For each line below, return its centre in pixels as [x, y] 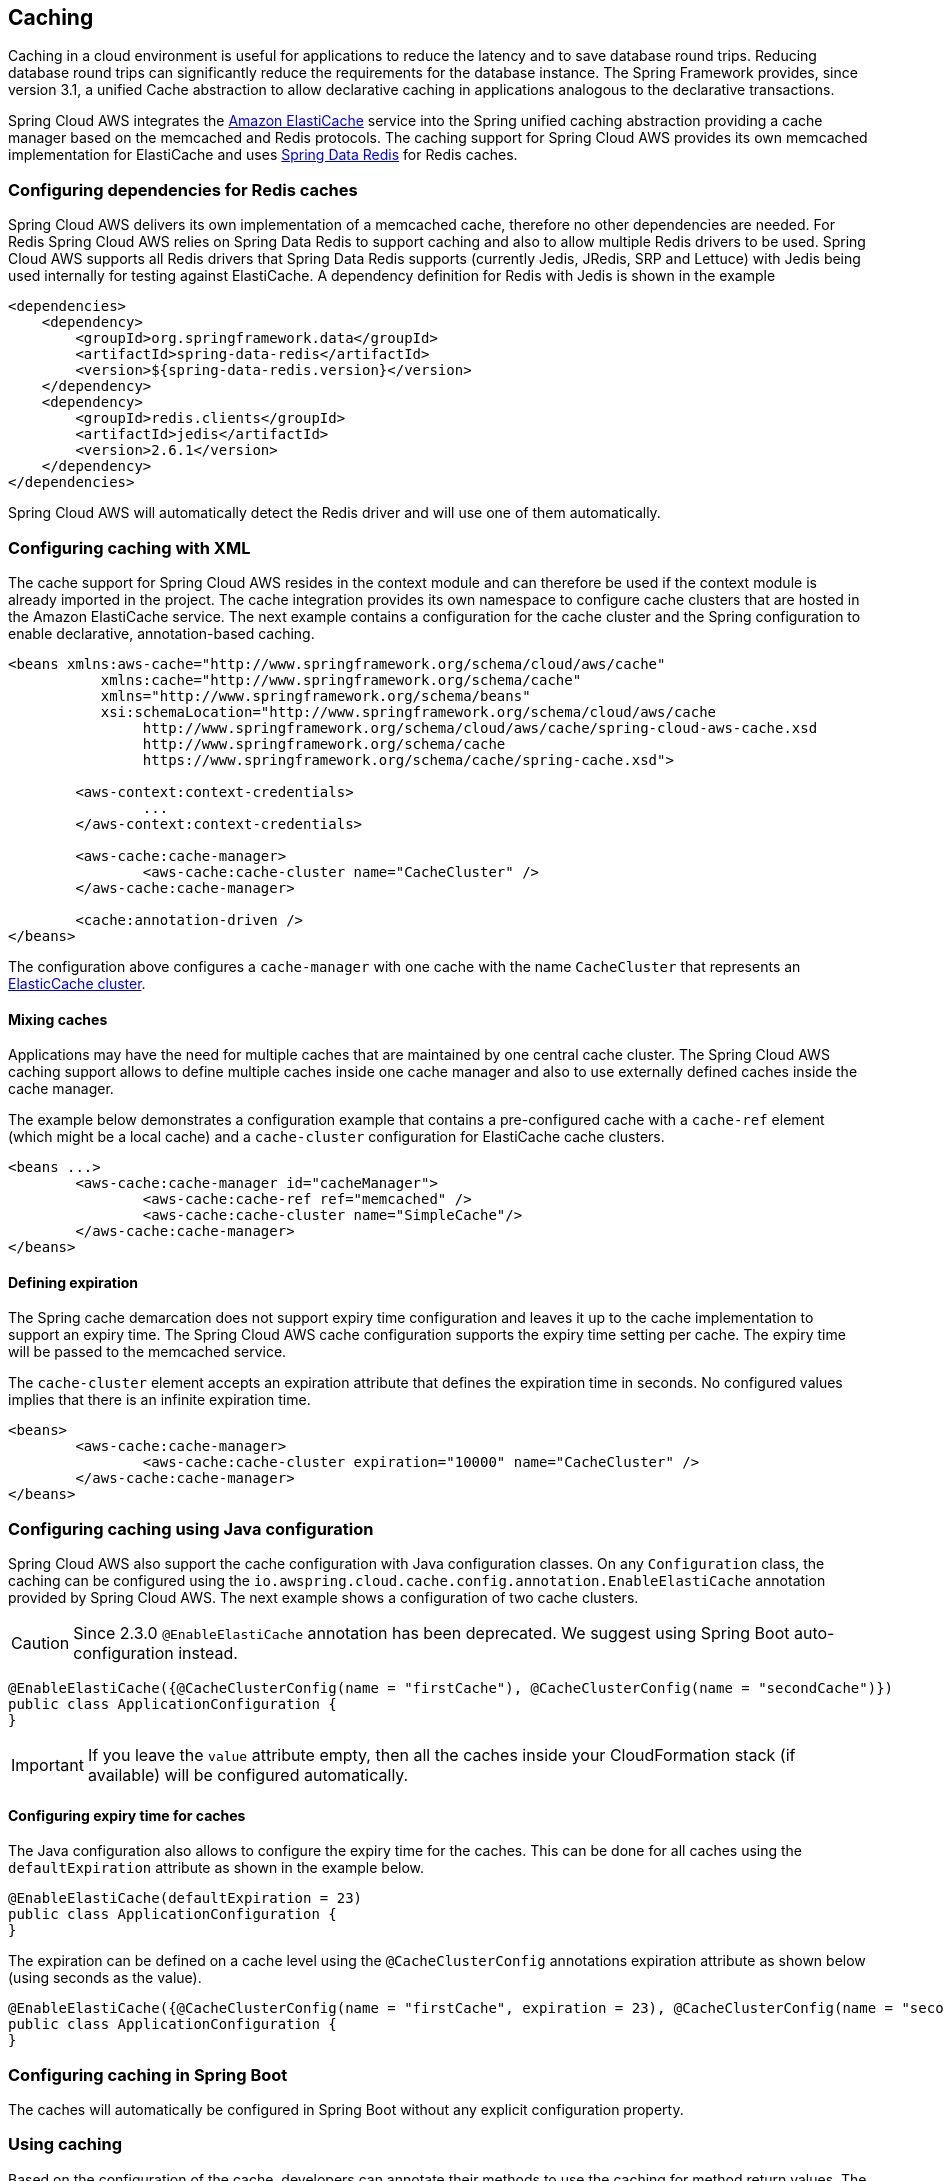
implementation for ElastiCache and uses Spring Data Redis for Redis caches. [263, 155]
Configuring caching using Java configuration [191, 1528]
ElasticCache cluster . [77, 983]
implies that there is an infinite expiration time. [159, 1400]
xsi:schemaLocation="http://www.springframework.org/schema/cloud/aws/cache [408, 711]
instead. [208, 1653]
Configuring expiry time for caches [127, 1815]
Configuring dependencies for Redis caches [183, 189]
